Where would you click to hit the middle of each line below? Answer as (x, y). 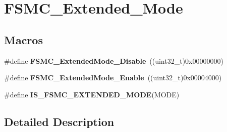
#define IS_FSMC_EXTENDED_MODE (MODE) (92, 94)
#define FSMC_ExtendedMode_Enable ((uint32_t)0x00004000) (113, 78)
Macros (23, 39)
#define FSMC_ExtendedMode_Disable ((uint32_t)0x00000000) (114, 60)
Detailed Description (59, 121)
